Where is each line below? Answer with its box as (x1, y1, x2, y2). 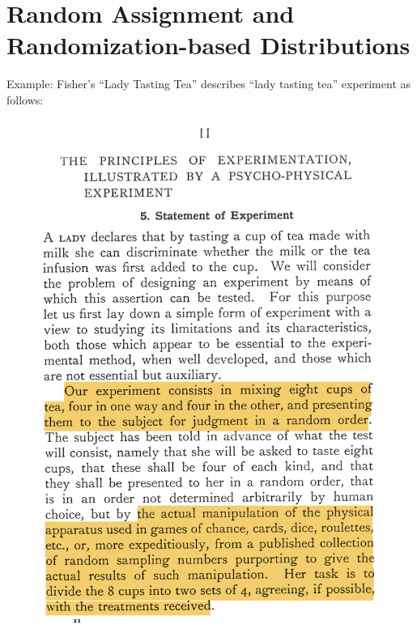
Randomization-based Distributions (6, 28, 411, 62)
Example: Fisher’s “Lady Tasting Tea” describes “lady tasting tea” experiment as (6, 75, 411, 92)
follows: (6, 91, 44, 108)
